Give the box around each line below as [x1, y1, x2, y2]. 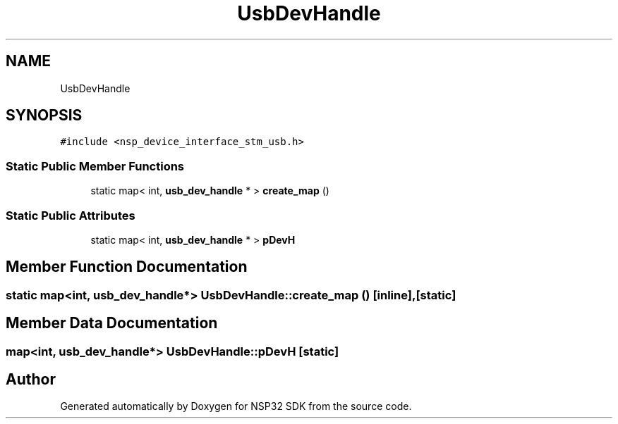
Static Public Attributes [6, 208, 135, 223]
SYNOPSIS [6, 106, 83, 125]
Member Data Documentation [6, 314, 218, 332]
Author [6, 370, 56, 389]
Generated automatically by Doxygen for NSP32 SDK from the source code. [60, 400, 412, 413]
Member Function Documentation [6, 258, 248, 276]
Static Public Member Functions [6, 158, 185, 173]
